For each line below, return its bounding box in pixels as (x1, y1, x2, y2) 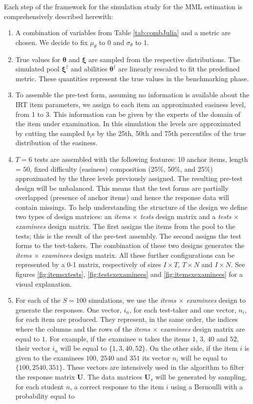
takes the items (145, 333, 190, 343)
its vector (142, 352, 170, 362)
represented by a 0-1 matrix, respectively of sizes (15, 259, 161, 269)
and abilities (70, 64, 107, 74)
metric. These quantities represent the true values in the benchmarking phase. (15, 73, 249, 83)
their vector (15, 343, 50, 353)
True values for (15, 54, 61, 64)
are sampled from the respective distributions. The (88, 54, 240, 64)
